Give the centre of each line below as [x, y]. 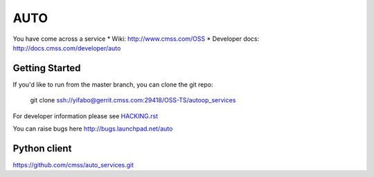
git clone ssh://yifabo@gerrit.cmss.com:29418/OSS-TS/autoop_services [133, 100]
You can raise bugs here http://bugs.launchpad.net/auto [93, 129]
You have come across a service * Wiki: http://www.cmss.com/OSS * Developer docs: [136, 39]
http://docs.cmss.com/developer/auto [67, 48]
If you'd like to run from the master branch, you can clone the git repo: [113, 84]
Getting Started [47, 68]
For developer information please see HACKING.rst [86, 116]
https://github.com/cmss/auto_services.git [73, 165]
